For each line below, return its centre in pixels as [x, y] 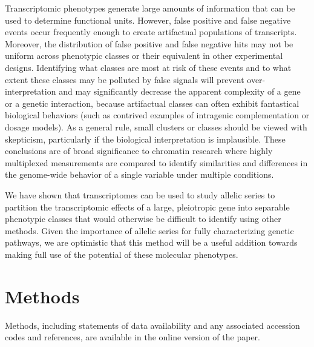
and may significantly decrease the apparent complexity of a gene [180, 91]
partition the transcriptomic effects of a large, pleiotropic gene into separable [147, 207]
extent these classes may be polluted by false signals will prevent [125, 79]
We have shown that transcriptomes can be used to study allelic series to [140, 194]
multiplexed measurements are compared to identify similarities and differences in [156, 162]
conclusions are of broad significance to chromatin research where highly [139, 151]
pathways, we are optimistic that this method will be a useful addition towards [151, 242]
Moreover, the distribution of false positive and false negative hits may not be [149, 43]
